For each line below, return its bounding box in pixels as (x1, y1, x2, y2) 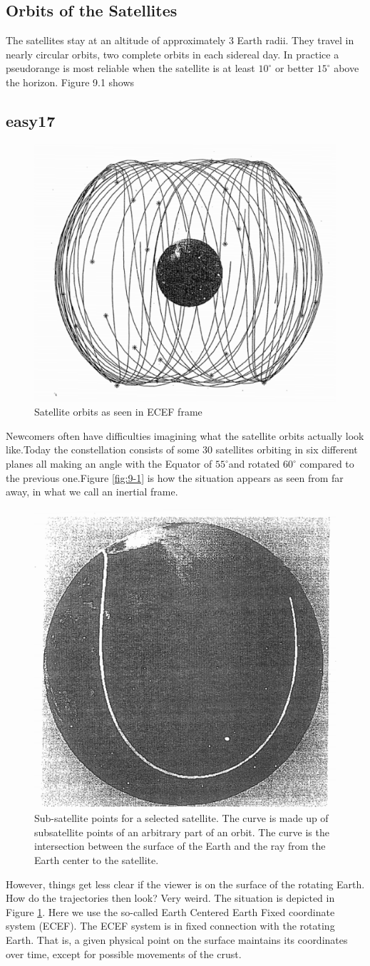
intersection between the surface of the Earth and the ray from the (34, 838, 326, 853)
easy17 (6, 109, 56, 131)
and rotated (228, 456, 280, 471)
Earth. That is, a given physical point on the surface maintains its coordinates (6, 932, 348, 947)
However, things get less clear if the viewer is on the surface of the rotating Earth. (6, 876, 365, 891)
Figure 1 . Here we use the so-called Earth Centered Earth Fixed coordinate (6, 904, 335, 919)
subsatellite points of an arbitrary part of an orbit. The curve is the (34, 824, 329, 839)
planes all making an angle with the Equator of (6, 456, 212, 471)
